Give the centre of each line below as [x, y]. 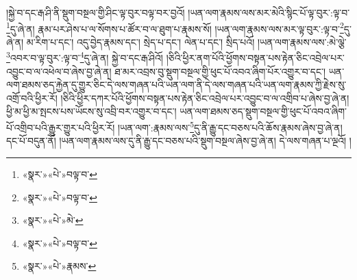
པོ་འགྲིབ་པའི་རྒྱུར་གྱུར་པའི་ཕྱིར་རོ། [61, 127]
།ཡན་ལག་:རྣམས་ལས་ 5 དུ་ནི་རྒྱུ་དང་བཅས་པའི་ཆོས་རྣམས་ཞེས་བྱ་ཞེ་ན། [230, 126]
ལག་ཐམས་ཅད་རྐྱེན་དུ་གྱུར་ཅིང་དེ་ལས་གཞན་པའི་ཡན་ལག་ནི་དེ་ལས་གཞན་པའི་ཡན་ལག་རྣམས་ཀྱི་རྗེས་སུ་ [176, 85]
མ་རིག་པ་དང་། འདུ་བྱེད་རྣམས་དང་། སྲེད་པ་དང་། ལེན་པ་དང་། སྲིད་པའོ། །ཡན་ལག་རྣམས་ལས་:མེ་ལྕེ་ [186, 41]
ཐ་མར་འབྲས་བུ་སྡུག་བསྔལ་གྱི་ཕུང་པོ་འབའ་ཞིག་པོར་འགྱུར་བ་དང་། [220, 71]
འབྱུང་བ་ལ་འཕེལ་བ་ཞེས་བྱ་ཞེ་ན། [59, 71]
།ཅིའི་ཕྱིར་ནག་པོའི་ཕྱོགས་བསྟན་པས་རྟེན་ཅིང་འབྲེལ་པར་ [255, 58]
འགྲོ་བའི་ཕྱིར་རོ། [32, 98]
